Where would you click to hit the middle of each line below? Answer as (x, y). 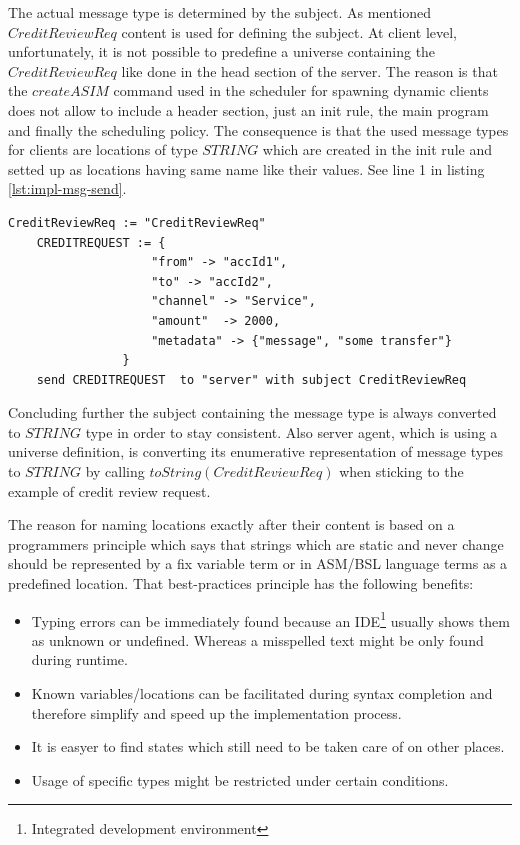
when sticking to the (401, 471)
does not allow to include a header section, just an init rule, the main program (248, 109)
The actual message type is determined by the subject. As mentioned (220, 12)
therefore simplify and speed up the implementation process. (216, 712)
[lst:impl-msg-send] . (67, 188)
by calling (115, 471)
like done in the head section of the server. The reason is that (309, 70)
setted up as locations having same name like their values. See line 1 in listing (246, 168)
